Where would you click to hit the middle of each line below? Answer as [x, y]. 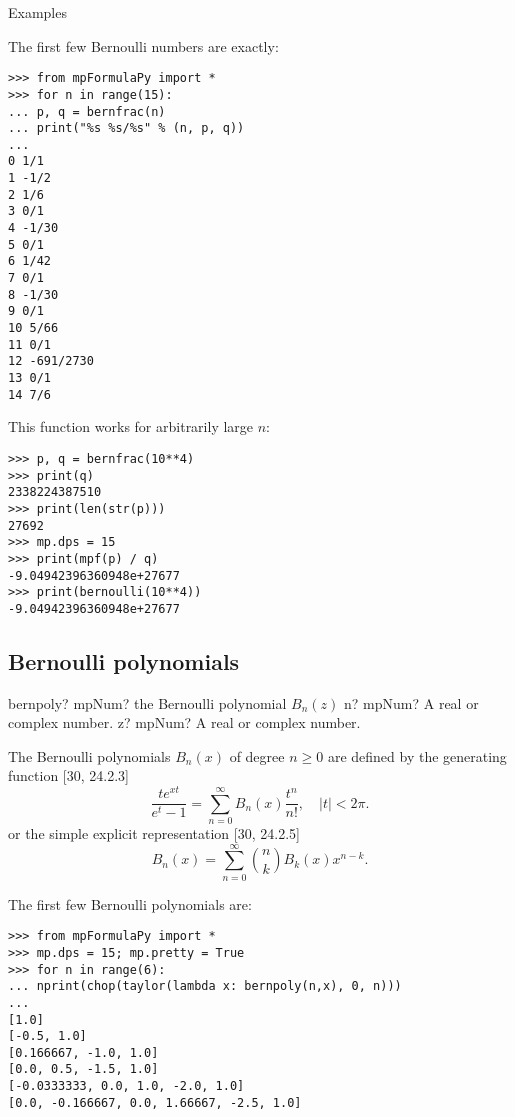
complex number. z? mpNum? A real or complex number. [184, 722]
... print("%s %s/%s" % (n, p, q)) [126, 128]
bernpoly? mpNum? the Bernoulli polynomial [147, 702]
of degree [257, 755]
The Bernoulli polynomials [89, 755]
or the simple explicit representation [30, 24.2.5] [154, 832]
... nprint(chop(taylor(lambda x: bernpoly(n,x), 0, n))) [205, 986]
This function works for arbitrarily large [131, 426]
